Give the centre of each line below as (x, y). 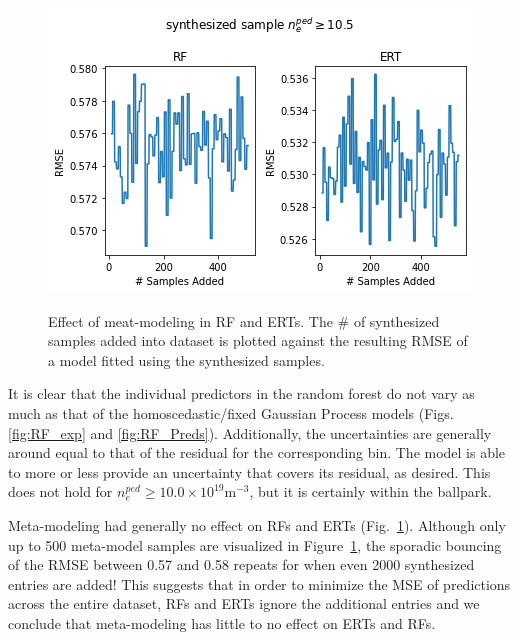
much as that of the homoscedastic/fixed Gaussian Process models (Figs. (231, 412)
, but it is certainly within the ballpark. (370, 491)
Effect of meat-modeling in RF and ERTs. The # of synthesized (244, 320)
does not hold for (60, 491)
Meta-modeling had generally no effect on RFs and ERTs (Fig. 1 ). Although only (257, 524)
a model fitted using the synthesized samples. (186, 359)
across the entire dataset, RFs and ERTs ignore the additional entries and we (244, 603)
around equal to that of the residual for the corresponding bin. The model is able (257, 452)
